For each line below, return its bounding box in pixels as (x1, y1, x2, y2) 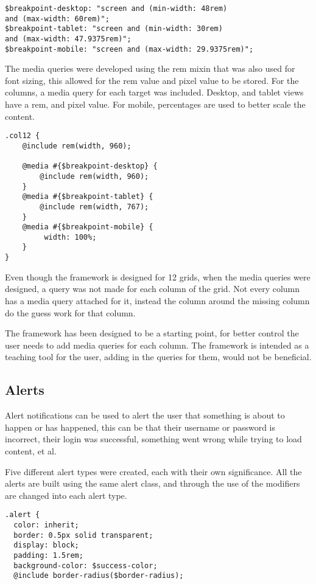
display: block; (13, 541, 79, 550)
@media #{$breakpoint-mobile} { (22, 223, 153, 232)
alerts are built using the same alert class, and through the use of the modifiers (5, 477, 300, 490)
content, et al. (5, 444, 57, 457)
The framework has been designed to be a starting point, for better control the (5, 327, 299, 339)
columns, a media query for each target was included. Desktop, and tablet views (5, 86, 304, 99)
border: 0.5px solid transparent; (13, 530, 153, 540)
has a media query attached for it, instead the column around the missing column (5, 294, 310, 307)
